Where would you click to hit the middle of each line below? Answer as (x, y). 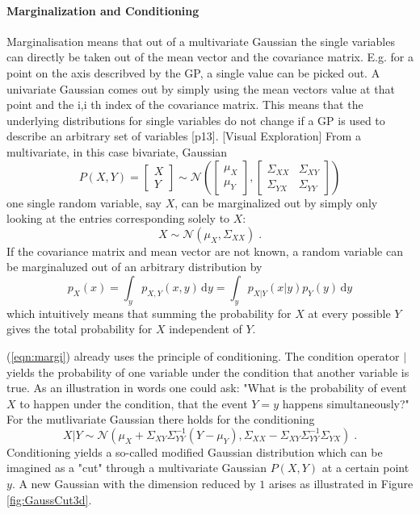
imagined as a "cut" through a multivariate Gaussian (136, 468)
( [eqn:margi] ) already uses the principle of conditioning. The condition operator (203, 355)
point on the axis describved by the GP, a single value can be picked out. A (193, 72)
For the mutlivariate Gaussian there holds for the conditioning (161, 419)
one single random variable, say (84, 202)
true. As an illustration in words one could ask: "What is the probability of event (207, 388)
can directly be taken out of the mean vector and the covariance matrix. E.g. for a (210, 57)
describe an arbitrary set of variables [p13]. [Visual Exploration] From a (184, 136)
